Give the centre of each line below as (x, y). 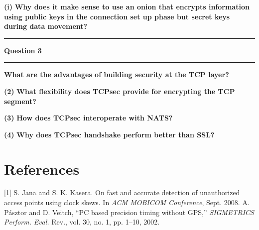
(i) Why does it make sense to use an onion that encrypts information (127, 6)
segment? (20, 101)
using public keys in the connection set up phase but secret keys (117, 16)
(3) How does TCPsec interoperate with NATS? (88, 118)
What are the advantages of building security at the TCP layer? (117, 74)
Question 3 (23, 50)
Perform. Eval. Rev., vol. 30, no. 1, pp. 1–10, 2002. (82, 222)
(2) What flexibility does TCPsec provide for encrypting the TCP (120, 91)
